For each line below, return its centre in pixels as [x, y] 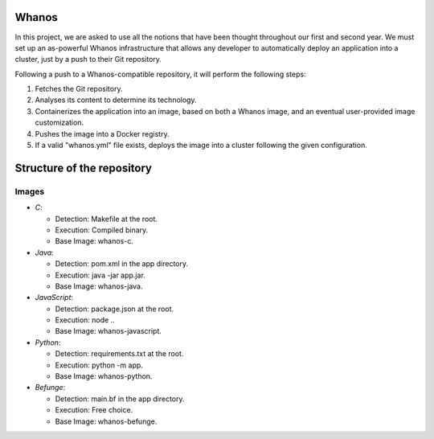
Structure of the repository [84, 168]
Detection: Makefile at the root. [106, 219]
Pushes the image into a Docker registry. [102, 133]
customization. [59, 123]
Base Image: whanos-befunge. [106, 421]
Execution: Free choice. [94, 410]
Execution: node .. [85, 320]
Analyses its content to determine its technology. [116, 100]
